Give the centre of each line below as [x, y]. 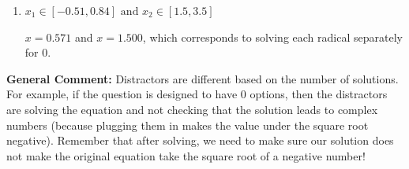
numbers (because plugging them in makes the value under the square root [188, 125]
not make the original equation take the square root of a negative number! [186, 155]
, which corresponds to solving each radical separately [272, 37]
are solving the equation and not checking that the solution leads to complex [192, 109]
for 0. [38, 52]
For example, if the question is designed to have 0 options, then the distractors [197, 94]
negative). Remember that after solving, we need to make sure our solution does [200, 140]
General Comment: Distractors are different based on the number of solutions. [203, 78]
